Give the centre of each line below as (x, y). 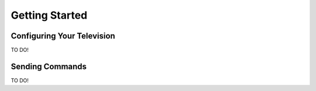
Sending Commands (49, 66)
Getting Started (49, 15)
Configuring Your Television (63, 36)
